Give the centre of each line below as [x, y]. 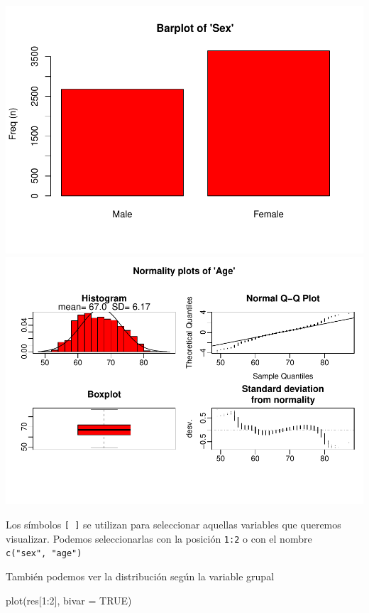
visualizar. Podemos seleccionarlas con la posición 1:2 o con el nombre [159, 538]
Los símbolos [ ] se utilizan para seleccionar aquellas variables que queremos [174, 525]
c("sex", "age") [44, 554]
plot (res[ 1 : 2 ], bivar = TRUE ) [69, 600]
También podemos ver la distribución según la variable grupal [140, 576]
